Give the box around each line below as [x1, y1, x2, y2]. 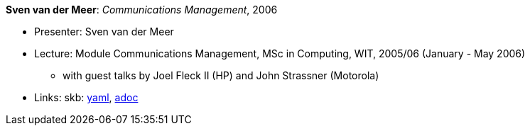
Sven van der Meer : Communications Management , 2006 [6, 4, 278, 16]
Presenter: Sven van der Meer [34, 25, 174, 38]
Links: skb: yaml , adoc [34, 91, 139, 103]
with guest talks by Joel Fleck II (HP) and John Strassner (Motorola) [63, 69, 379, 81]
